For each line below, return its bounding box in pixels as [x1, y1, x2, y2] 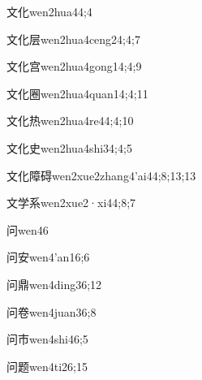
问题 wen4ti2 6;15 [6, 357, 88, 374]
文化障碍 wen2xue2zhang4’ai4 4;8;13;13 [6, 166, 196, 184]
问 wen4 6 [6, 221, 49, 238]
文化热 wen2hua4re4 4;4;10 [6, 112, 134, 129]
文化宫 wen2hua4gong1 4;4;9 [6, 58, 142, 75]
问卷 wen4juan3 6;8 [6, 303, 97, 320]
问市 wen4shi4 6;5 [6, 330, 88, 348]
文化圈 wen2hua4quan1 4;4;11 [6, 84, 148, 101]
